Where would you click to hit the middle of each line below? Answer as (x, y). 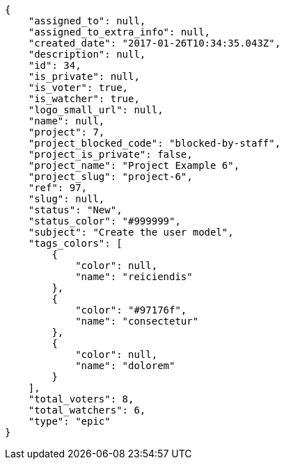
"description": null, (87, 54)
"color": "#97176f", (131, 310)
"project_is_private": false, (110, 154)
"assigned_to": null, (87, 21)
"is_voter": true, (78, 88)
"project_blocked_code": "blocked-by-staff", (155, 143)
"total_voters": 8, (81, 399)
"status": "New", (75, 210)
